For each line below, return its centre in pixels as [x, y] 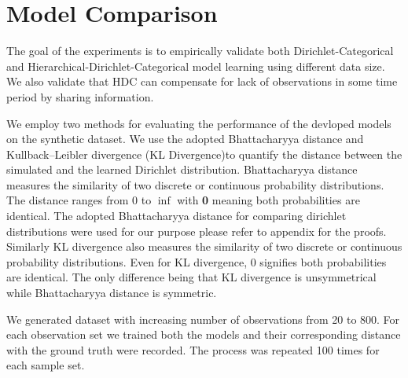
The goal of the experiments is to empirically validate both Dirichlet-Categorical [200, 51]
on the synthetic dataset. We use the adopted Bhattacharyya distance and [185, 139]
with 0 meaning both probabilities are [268, 200]
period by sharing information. [80, 96]
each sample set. [46, 365]
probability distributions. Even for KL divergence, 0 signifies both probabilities [197, 261]
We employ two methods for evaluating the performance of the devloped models [199, 123]
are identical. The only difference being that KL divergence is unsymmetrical [191, 277]
